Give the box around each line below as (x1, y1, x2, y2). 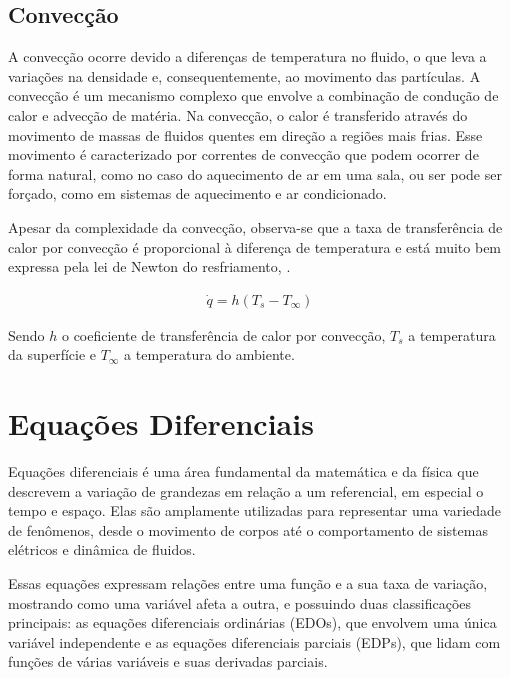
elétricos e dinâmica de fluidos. (8, 539, 196, 560)
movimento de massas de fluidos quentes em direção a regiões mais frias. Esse (8, 124, 483, 145)
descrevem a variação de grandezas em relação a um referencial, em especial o (8, 480, 484, 501)
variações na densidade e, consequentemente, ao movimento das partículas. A (8, 65, 481, 86)
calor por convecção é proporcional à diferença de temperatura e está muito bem (8, 236, 502, 257)
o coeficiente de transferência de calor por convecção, (61, 324, 386, 345)
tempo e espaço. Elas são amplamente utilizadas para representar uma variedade (8, 500, 502, 521)
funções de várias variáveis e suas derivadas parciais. (8, 651, 328, 672)
